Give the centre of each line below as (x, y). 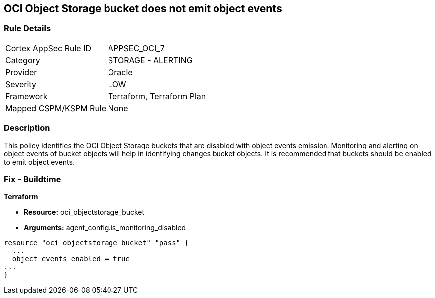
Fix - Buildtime (33, 179)
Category (23, 60)
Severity (21, 84)
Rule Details (28, 29)
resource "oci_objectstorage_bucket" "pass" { (96, 243)
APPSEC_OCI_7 (136, 48)
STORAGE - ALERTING (150, 60)
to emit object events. (39, 162)
